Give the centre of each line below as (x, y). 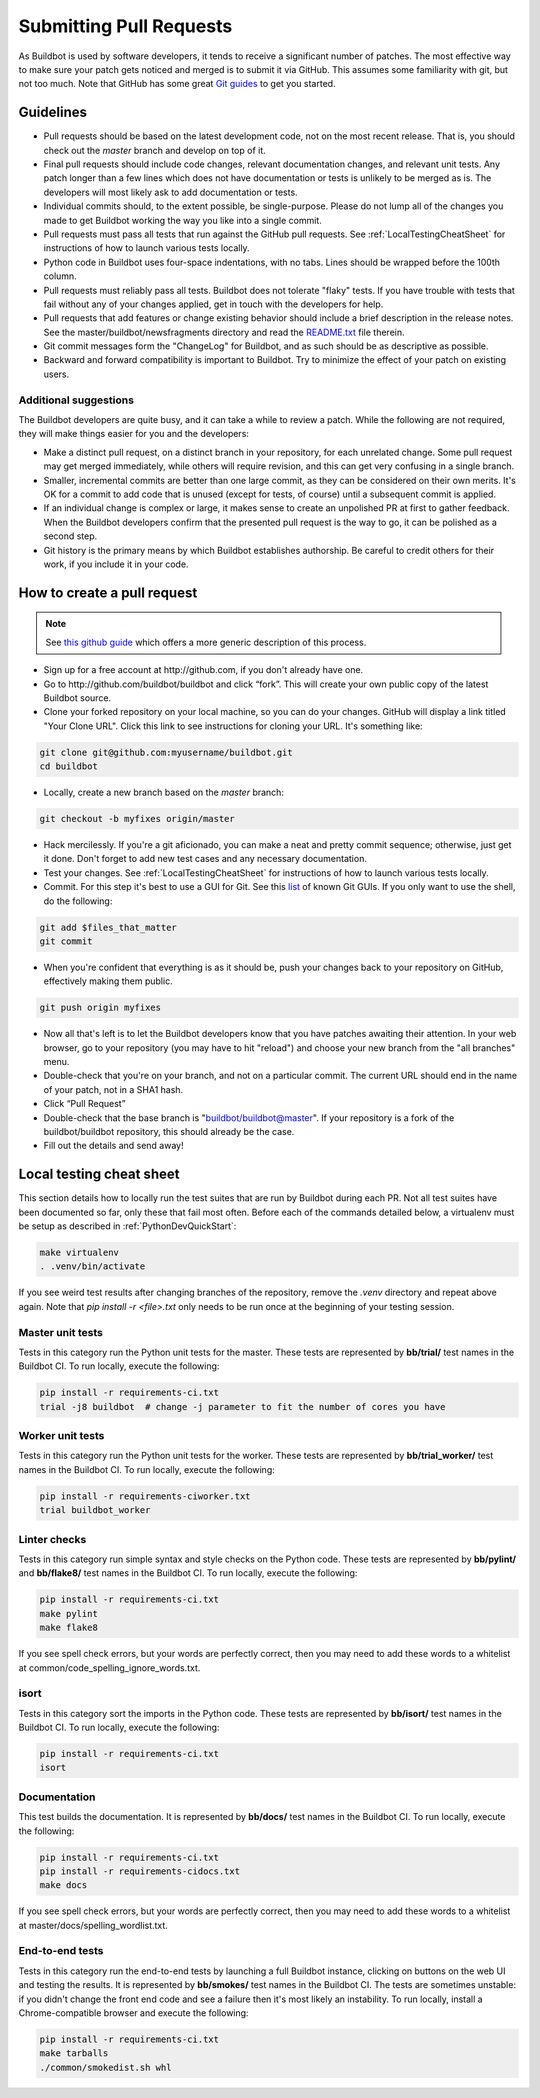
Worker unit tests (61, 1436)
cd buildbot (69, 766)
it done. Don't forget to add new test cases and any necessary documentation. (205, 859)
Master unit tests (61, 1332)
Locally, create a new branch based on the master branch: (164, 792)
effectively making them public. (108, 981)
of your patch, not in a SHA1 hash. (113, 1089)
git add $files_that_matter (108, 927)
